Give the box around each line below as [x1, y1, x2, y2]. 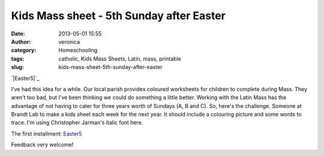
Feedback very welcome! [11, 141, 74, 148]
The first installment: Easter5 [11, 130, 82, 137]
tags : [11, 55, 25, 62]
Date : [11, 30, 25, 37]
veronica [58, 38, 80, 45]
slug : [11, 64, 24, 71]
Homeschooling [58, 47, 98, 54]
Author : [11, 38, 31, 45]
